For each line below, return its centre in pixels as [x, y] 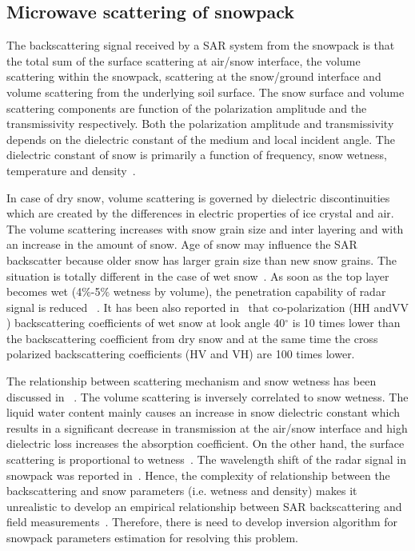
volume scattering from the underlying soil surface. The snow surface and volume [206, 92]
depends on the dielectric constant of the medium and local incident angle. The [201, 139]
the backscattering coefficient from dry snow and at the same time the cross [192, 338]
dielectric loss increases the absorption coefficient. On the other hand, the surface [206, 443]
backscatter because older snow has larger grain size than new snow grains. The [202, 260]
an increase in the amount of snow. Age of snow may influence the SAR [182, 244]
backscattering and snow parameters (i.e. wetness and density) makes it [182, 491]
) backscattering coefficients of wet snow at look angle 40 [146, 323]
